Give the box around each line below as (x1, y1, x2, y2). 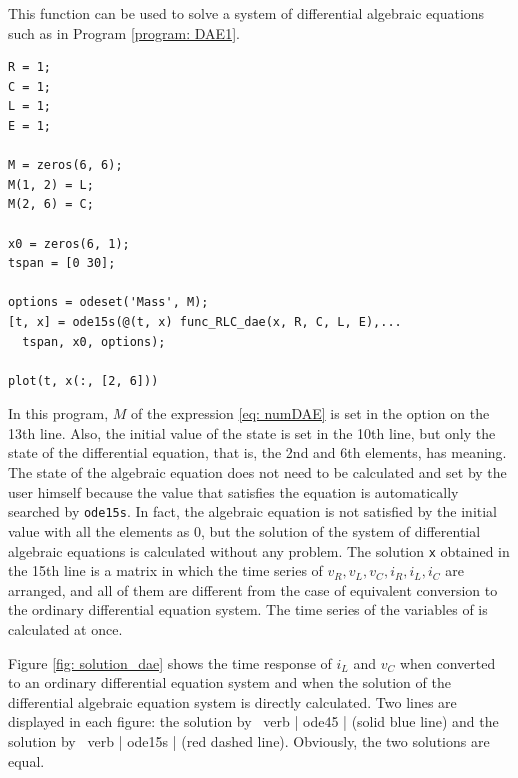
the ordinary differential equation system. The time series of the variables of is (8, 599, 488, 620)
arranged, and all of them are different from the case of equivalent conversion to (8, 579, 498, 600)
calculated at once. (8, 618, 123, 639)
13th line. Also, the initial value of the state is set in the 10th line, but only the (8, 422, 496, 443)
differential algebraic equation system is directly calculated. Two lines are (8, 691, 457, 712)
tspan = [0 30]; (8, 256, 116, 271)
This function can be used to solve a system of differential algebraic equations (8, 3, 485, 23)
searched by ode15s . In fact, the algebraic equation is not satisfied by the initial (8, 501, 498, 522)
